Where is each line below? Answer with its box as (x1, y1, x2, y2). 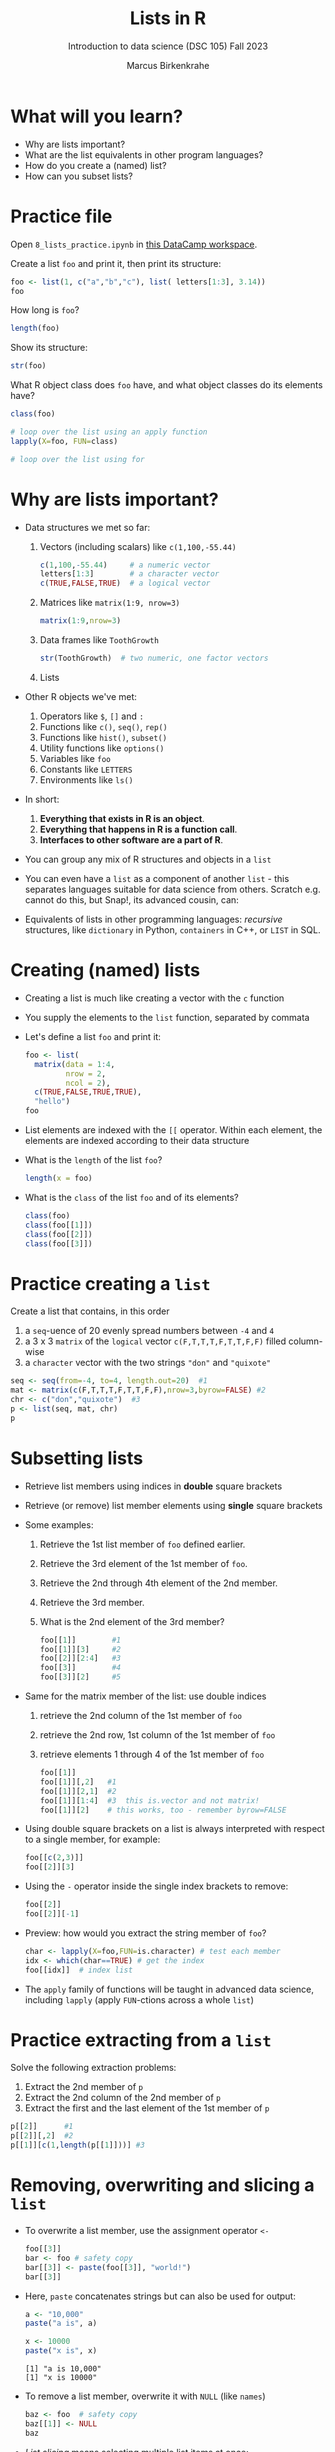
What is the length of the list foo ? (24, 1154, 163, 1166)
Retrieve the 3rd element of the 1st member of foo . (39, 1557, 248, 1569)
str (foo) (10, 361, 47, 371)
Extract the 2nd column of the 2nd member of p (24, 2092, 222, 2104)
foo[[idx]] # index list (24, 1965, 133, 1975)
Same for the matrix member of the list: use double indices (24, 1690, 267, 1702)
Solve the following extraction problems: (10, 2062, 177, 2074)
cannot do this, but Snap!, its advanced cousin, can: (24, 893, 240, 906)
